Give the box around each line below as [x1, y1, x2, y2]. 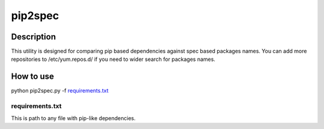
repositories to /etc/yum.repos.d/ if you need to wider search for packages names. [11, 56, 215, 63]
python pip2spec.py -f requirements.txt [11, 87, 109, 94]
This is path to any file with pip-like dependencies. [11, 114, 136, 122]
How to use [11, 72, 54, 82]
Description [11, 32, 56, 42]
